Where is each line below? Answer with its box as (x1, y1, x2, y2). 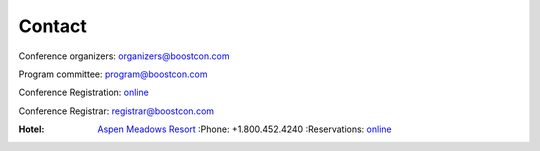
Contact (18, 15, 87, 37)
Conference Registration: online (18, 86, 149, 99)
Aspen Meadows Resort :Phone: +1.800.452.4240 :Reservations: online (97, 123, 392, 135)
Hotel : (18, 123, 45, 135)
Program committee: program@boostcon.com (18, 68, 208, 80)
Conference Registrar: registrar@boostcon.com (18, 105, 215, 117)
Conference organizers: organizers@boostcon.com (18, 50, 230, 62)
